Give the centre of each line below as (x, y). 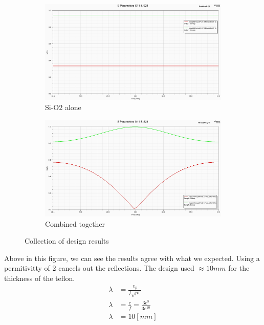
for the (239, 268)
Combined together (75, 223)
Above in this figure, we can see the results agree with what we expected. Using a (132, 258)
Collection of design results (67, 241)
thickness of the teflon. (40, 278)
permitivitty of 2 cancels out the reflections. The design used (99, 268)
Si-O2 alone (63, 107)
